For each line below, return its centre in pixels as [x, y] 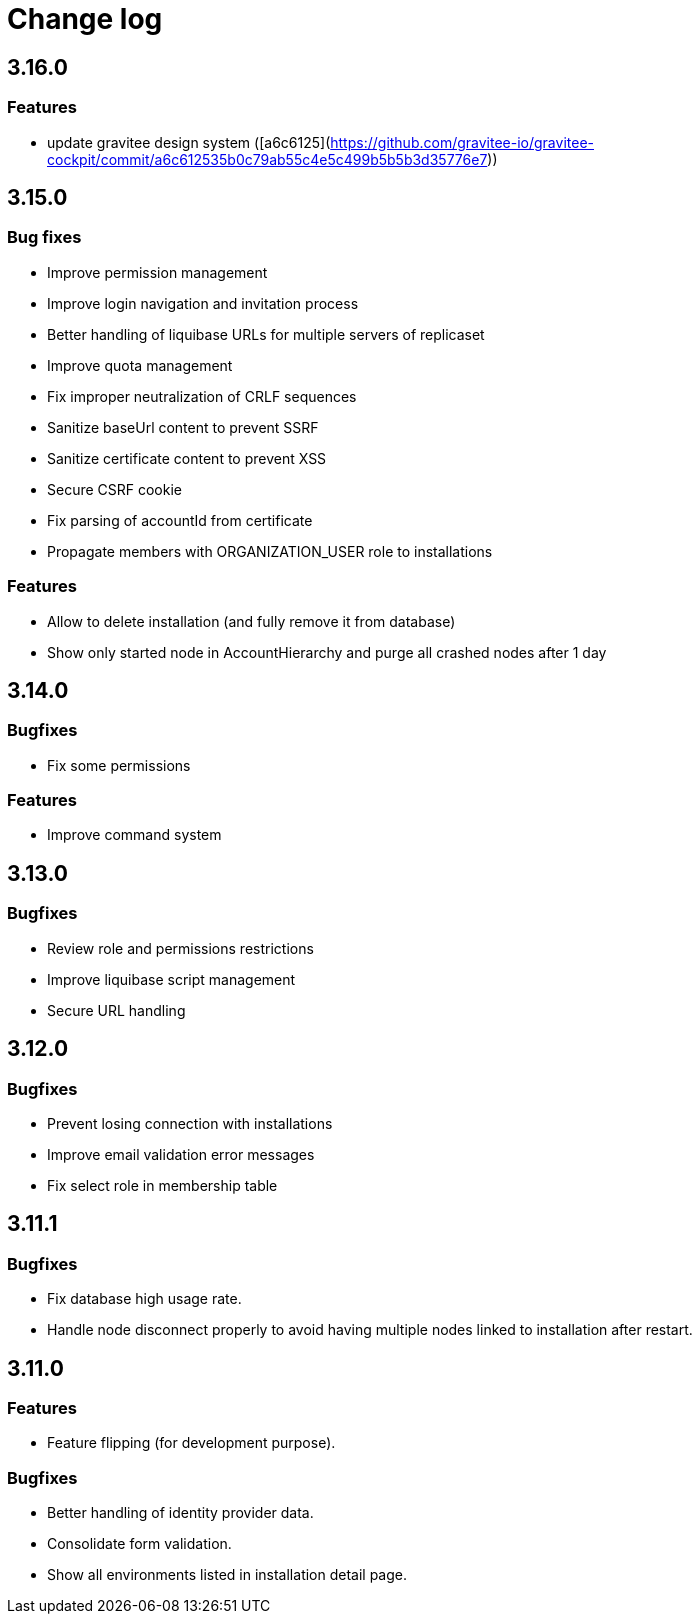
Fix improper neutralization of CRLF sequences [202, 396]
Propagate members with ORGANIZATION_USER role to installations [270, 551]
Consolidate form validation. [139, 1544]
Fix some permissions [119, 765]
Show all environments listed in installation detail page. [227, 1575]
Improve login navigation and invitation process [203, 303]
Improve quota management [140, 365]
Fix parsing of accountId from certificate [180, 520]
